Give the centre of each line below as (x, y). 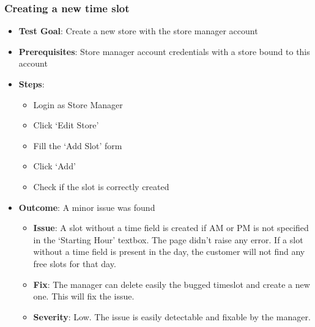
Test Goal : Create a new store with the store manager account (138, 31)
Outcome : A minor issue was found (87, 207)
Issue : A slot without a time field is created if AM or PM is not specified (171, 228)
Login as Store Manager (78, 104)
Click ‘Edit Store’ (66, 125)
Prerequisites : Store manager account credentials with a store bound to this (164, 51)
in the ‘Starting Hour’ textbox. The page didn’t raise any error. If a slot (168, 239)
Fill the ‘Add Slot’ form (78, 145)
